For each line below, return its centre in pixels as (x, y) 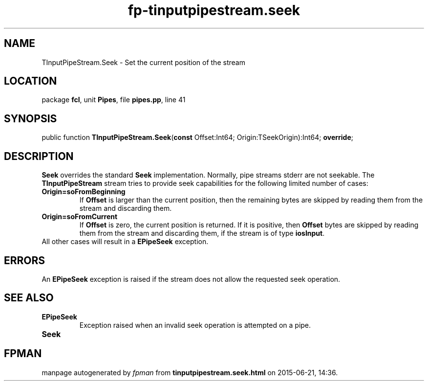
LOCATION (31, 81)
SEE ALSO (29, 298)
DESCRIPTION (39, 156)
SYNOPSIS (31, 118)
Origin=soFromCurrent (80, 217)
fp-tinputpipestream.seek (214, 10)
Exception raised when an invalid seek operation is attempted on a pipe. (195, 325)
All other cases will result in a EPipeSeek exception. (125, 242)
